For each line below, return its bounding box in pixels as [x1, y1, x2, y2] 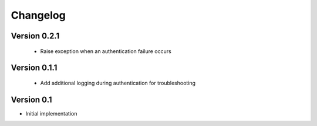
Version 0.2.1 [11, 31, 60, 41]
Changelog [11, 9, 66, 22]
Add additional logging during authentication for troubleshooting [40, 79, 196, 86]
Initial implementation [25, 110, 77, 117]
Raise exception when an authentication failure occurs [40, 47, 171, 55]
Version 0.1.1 [11, 63, 58, 73]
